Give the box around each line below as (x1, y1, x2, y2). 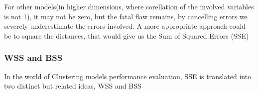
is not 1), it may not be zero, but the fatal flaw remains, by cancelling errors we (4, 11, 248, 21)
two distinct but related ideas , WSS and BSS (4, 81, 141, 91)
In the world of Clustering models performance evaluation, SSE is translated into (4, 71, 252, 81)
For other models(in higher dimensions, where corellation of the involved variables (4, 1, 254, 11)
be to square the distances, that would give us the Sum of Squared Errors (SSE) (4, 30, 249, 41)
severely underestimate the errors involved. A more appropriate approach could (4, 21, 246, 31)
